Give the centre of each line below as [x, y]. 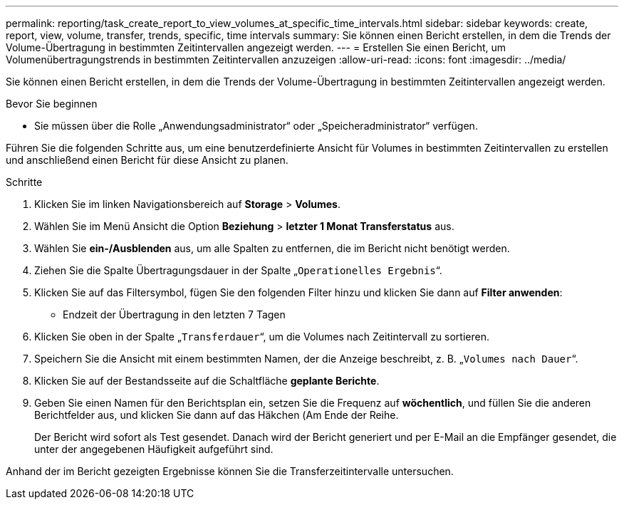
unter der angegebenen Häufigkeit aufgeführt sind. [154, 449]
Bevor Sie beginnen [52, 104]
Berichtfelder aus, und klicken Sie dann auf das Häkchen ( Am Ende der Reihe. [217, 415]
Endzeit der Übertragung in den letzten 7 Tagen [174, 314]
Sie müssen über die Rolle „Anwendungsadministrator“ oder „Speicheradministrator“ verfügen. [256, 126]
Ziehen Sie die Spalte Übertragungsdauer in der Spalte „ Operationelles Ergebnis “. [238, 270]
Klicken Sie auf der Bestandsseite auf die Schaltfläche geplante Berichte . [207, 381]
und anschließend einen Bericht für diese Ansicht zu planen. [147, 160]
